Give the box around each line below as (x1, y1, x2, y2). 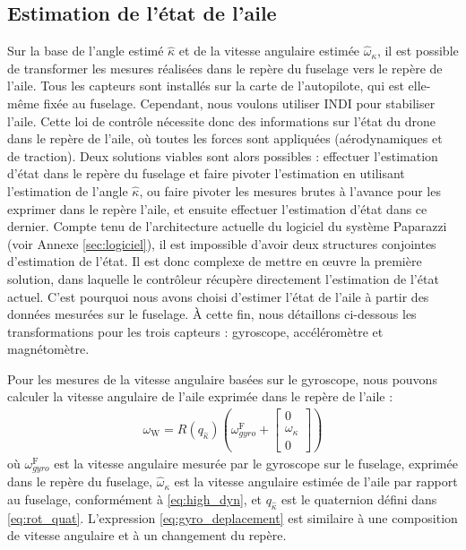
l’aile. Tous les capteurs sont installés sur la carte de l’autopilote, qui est (7, 76, 404, 95)
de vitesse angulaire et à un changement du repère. (7, 526, 287, 545)
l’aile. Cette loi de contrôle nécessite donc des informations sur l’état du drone (7, 111, 436, 130)
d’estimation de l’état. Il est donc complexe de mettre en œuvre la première (7, 252, 422, 271)
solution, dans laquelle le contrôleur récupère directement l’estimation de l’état (7, 269, 439, 288)
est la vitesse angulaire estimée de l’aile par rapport (174, 472, 458, 491)
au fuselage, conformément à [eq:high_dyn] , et (7, 489, 263, 508)
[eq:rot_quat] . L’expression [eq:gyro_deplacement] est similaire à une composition (7, 508, 458, 527)
